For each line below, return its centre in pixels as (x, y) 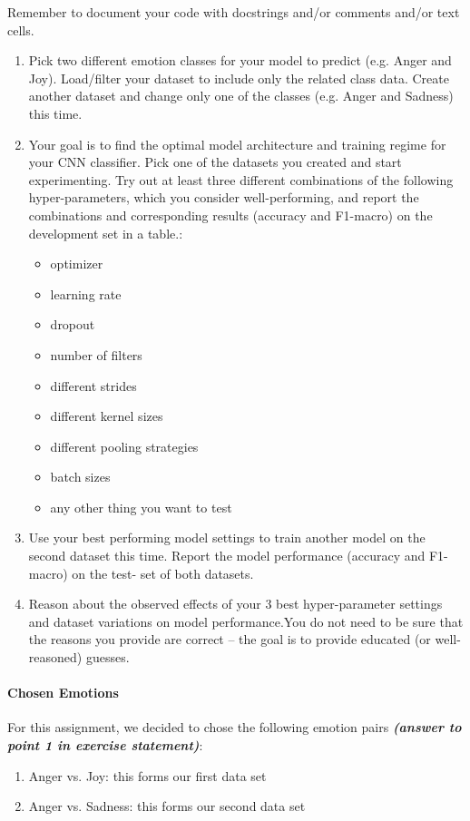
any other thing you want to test (141, 507)
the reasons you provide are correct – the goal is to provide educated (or (230, 639)
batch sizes (80, 477)
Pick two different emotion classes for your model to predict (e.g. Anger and (240, 60)
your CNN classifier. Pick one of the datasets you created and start (215, 162)
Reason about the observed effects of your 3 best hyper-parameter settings (235, 604)
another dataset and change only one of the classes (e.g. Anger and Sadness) (241, 96)
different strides (93, 385)
